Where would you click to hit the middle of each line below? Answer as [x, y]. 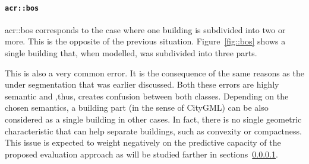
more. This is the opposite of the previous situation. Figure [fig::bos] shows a [145, 41]
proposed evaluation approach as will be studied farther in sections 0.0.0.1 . [141, 154]
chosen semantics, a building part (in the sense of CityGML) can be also [137, 107]
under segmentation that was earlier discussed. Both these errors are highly [142, 84]
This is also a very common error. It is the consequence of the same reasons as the [154, 73]
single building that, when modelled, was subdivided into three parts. [131, 53]
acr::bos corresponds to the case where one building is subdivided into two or [145, 29]
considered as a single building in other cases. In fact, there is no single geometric [153, 119]
